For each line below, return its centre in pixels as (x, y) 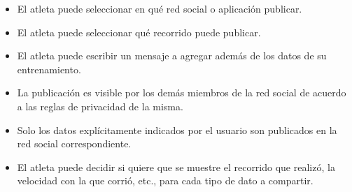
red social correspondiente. (74, 143)
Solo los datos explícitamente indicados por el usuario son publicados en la (177, 130)
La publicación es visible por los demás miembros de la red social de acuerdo (182, 93)
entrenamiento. (49, 69)
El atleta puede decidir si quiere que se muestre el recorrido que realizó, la (176, 167)
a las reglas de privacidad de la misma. (100, 106)
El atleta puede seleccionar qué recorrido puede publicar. (139, 32)
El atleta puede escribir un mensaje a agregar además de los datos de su (172, 56)
